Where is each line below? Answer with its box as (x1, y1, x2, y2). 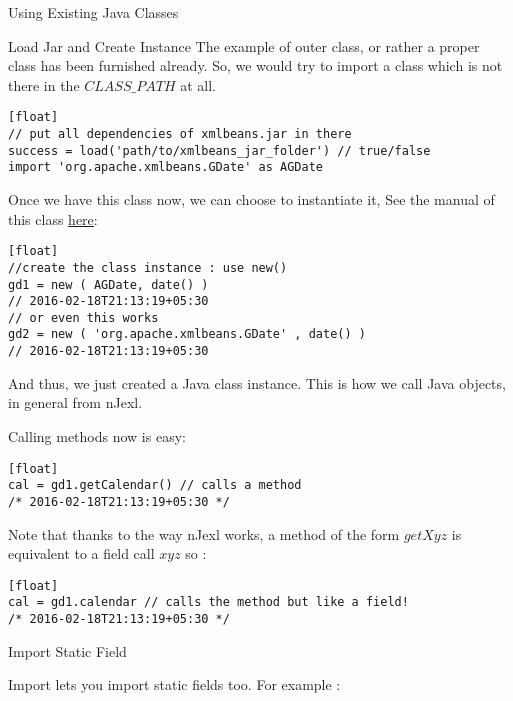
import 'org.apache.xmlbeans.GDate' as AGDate (8, 160, 323, 175)
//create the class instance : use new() (8, 260, 288, 275)
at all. (180, 74, 216, 95)
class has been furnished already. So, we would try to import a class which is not (8, 55, 503, 76)
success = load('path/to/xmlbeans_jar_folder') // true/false (8, 143, 431, 158)
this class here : (8, 208, 98, 229)
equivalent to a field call (8, 543, 155, 564)
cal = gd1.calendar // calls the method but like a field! (8, 595, 409, 610)
